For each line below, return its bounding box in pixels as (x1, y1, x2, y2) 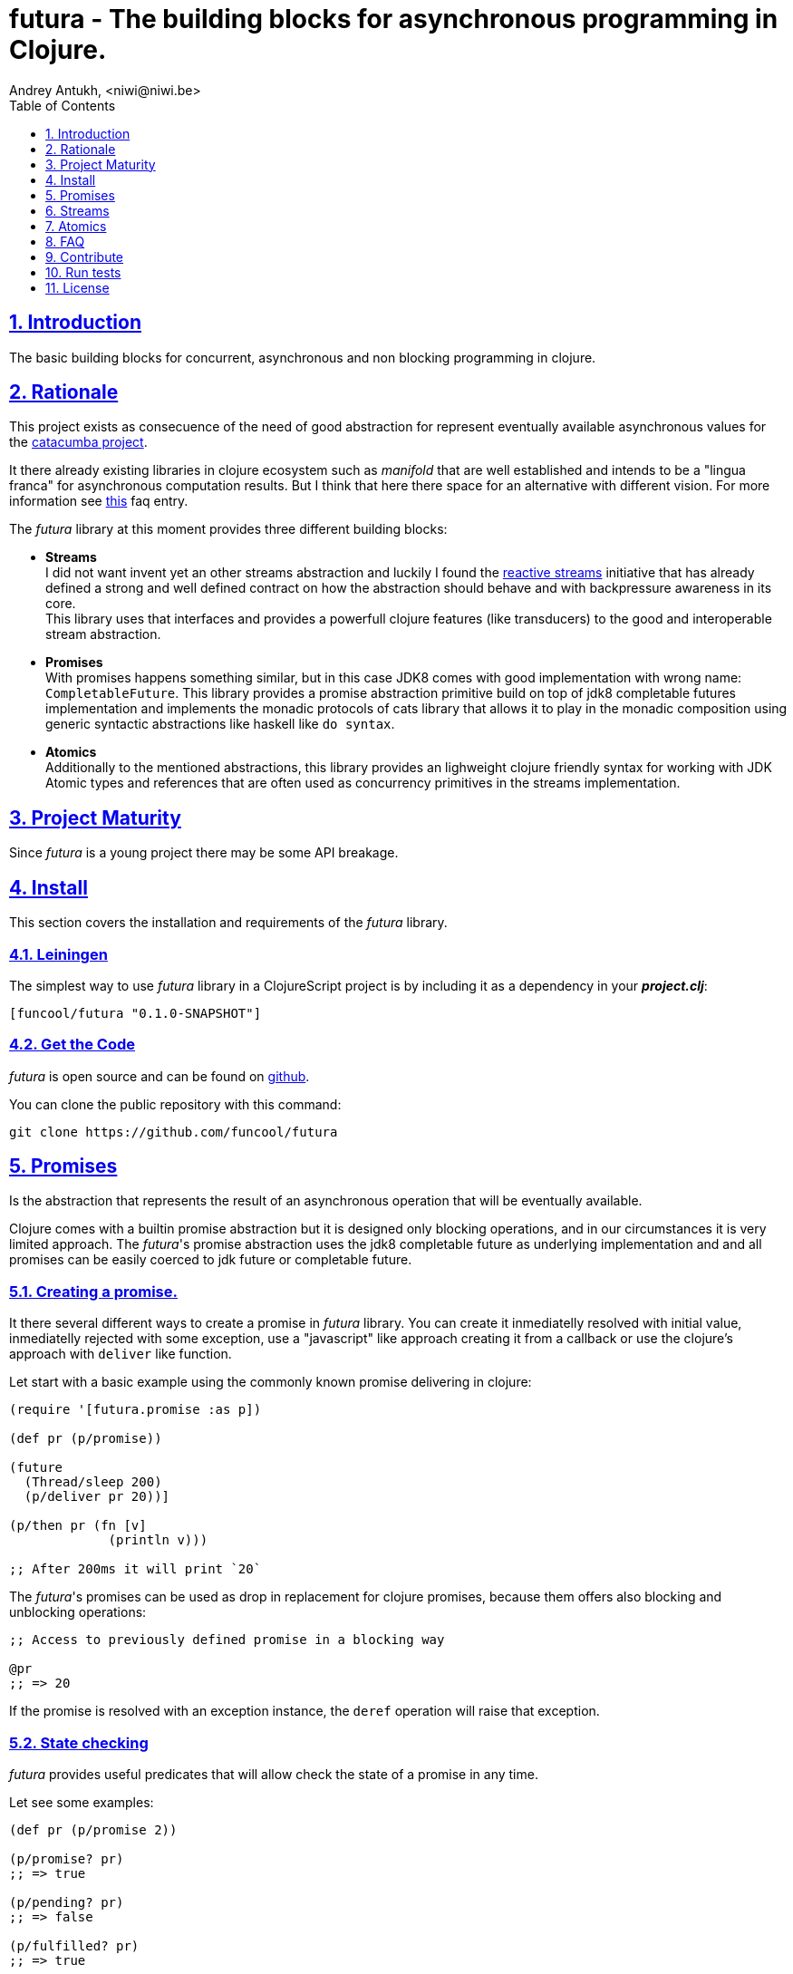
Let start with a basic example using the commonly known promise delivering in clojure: (9, 1374, 532, 1390)
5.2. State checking (9, 1733, 149, 1752)
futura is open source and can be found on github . (9, 1068, 310, 1084)
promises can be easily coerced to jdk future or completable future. (9, 1252, 412, 1268)
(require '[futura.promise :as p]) (9, 1402, 262, 1418)
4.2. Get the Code (9, 1035, 136, 1054)
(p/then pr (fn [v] (9, 1518, 147, 1534)
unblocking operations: (9, 1604, 147, 1621)
